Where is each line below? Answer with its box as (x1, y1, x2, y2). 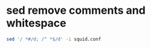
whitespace (6, 16, 66, 30)
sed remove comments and (6, 4, 146, 17)
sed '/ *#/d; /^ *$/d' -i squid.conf (6, 36, 101, 42)
